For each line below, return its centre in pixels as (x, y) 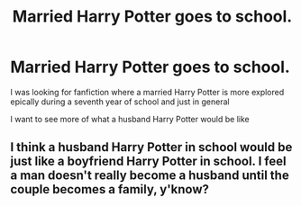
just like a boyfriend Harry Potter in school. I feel (148, 161)
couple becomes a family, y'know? (110, 189)
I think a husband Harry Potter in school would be (151, 147)
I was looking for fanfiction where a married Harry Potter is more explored (147, 92)
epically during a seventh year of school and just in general (120, 102)
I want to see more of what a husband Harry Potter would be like (130, 119)
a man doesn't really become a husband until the (150, 176)
